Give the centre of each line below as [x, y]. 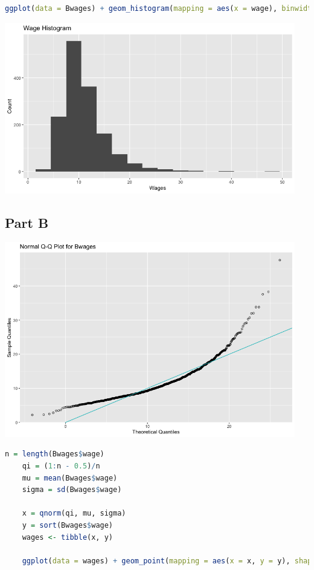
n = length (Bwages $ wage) [55, 454]
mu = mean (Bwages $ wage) [70, 478]
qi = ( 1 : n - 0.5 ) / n [61, 466]
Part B [27, 222]
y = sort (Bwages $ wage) [68, 526]
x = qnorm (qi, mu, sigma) [74, 513]
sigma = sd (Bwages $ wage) [72, 490]
